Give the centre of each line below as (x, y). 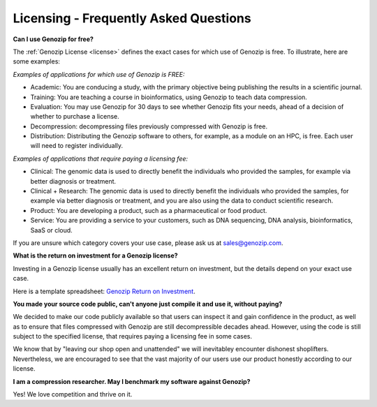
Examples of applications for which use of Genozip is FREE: (99, 74)
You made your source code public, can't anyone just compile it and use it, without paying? (148, 304)
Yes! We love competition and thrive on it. (73, 394)
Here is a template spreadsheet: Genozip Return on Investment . (104, 291)
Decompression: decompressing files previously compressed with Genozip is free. (149, 126)
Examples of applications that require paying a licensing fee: (101, 158)
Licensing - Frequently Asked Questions (132, 18)
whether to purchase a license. (75, 117)
